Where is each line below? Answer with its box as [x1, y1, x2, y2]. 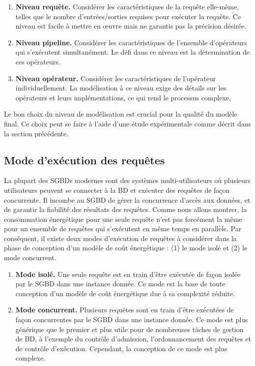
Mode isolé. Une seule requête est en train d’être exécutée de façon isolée [15, 269, 241, 279]
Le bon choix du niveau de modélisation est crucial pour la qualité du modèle [4, 109, 237, 119]
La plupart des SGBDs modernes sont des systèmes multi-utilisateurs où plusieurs [4, 175, 251, 185]
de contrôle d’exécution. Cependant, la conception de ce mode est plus [15, 343, 227, 353]
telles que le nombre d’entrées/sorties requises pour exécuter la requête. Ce [15, 11, 241, 21]
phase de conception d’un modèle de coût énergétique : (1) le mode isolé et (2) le [4, 243, 248, 253]
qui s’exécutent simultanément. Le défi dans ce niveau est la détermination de [15, 47, 250, 57]
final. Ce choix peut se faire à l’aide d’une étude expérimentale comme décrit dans [4, 118, 252, 128]
